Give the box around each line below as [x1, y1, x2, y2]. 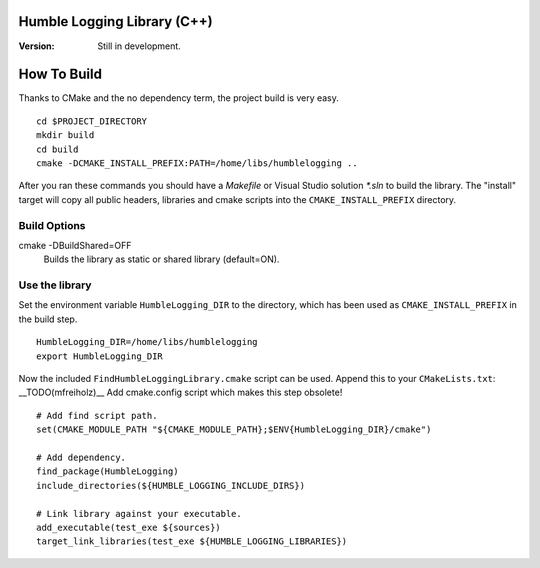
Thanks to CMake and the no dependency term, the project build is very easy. [18, 92, 340, 104]
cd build [36, 143, 79, 155]
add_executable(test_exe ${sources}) [36, 521, 222, 533]
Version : [18, 40, 55, 52]
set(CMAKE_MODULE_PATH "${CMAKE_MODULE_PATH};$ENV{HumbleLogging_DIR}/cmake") [36, 424, 432, 435]
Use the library [18, 278, 92, 292]
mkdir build [36, 130, 95, 141]
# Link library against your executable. [36, 508, 242, 519]
